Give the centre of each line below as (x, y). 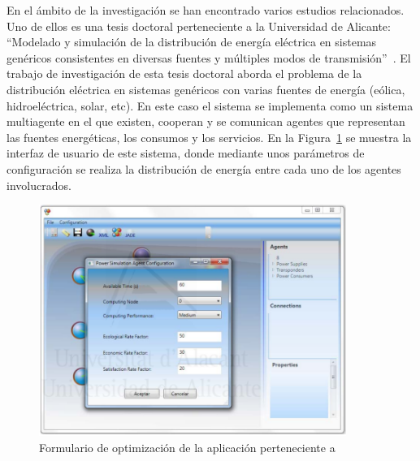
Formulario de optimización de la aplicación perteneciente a (187, 447)
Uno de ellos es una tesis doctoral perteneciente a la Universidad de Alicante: (199, 26)
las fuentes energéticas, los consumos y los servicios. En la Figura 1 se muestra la (209, 137)
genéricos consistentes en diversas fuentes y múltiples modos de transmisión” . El (209, 57)
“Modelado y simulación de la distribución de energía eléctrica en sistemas (192, 42)
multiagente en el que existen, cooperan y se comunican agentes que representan (206, 121)
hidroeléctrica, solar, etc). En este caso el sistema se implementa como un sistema (210, 105)
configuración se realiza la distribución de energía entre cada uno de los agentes (204, 168)
